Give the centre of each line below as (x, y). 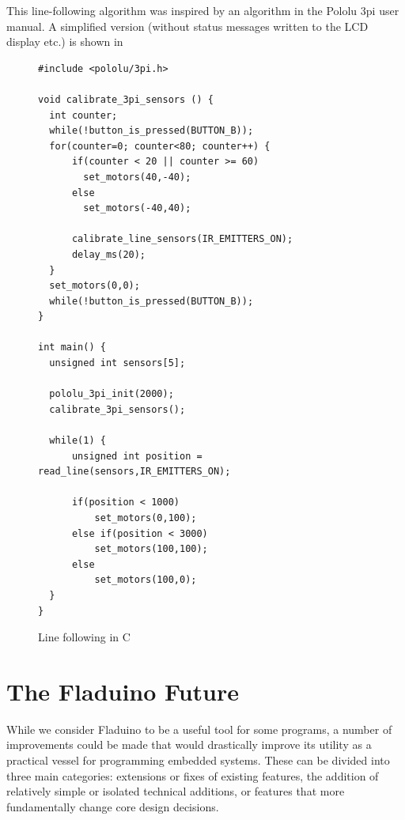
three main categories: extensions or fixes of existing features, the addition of (193, 775)
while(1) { (78, 441)
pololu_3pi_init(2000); (112, 394)
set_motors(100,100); (151, 549)
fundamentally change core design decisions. (113, 806)
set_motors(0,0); (95, 286)
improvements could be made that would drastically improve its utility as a (189, 744)
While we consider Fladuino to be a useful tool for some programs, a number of (199, 729)
